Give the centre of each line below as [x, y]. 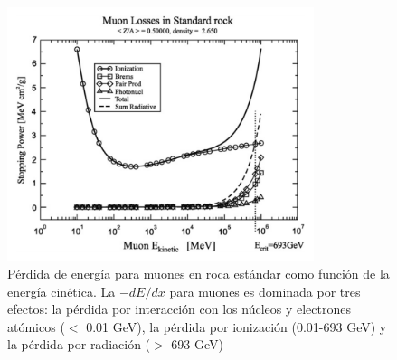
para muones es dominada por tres [265, 291]
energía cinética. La [61, 291]
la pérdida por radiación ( [79, 344]
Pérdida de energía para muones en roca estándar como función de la [198, 273]
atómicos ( [36, 326]
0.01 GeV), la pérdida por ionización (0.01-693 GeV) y [236, 326]
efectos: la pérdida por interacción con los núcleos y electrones [179, 309]
